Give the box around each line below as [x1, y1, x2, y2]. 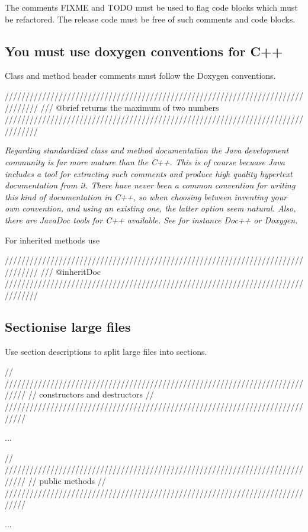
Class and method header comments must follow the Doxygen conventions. [5, 69, 276, 82]
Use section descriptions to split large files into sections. [5, 345, 207, 357]
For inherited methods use [5, 233, 100, 246]
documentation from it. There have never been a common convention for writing [5, 179, 296, 191]
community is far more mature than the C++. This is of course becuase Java [5, 155, 285, 168]
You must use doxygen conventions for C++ [5, 41, 283, 60]
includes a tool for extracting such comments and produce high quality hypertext [5, 167, 293, 180]
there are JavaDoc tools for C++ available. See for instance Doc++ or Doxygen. [5, 213, 298, 226]
